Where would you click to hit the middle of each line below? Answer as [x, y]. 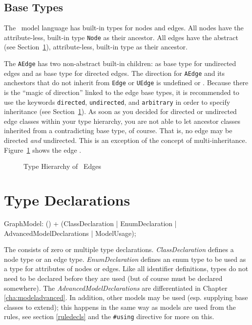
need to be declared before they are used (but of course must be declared [113, 278]
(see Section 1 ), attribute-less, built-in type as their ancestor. [96, 47]
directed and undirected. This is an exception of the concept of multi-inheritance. [126, 140]
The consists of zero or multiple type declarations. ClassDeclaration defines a [119, 249]
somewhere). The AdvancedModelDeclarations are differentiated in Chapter [116, 288]
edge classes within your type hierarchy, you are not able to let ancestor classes [122, 121]
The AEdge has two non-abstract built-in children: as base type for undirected [120, 63]
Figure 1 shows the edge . [43, 150]
